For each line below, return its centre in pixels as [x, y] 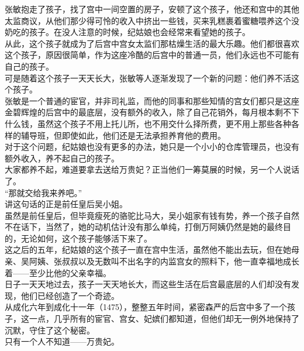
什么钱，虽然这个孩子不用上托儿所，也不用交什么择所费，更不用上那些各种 [148, 123]
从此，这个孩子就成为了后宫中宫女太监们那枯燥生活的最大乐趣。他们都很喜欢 [152, 43]
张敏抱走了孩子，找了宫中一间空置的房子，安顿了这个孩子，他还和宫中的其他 [152, 9]
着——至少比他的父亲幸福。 [58, 272]
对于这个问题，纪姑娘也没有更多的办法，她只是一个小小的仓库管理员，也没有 [152, 147]
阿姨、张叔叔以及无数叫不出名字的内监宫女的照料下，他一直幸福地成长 [164, 261]
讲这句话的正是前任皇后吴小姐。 [66, 204]
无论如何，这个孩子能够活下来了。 [86, 238]
